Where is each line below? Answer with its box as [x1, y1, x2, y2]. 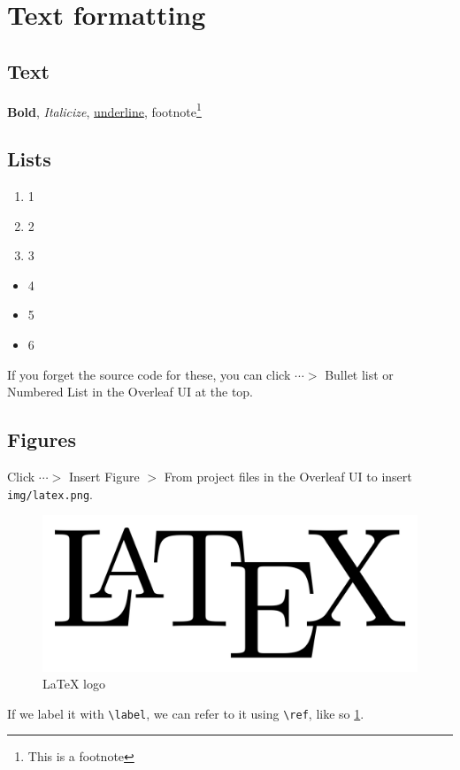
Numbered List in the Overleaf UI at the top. [7, 382, 254, 401]
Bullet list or [325, 365, 394, 383]
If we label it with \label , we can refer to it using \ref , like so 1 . [7, 704, 364, 722]
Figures [7, 426, 76, 453]
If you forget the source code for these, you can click [7, 365, 291, 383]
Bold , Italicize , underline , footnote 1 [7, 99, 202, 120]
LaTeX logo [42, 674, 105, 693]
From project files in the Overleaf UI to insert [164, 466, 412, 485]
